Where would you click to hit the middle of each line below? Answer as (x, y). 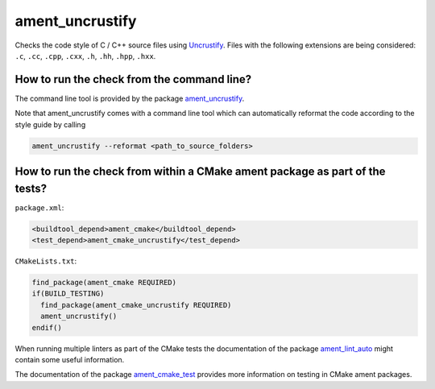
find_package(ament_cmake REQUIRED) (104, 283)
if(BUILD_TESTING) (68, 294)
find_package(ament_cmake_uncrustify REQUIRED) (136, 305)
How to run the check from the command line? (133, 79)
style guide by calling (50, 124)
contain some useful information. (70, 359)
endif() (47, 327)
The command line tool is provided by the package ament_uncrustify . (130, 98)
